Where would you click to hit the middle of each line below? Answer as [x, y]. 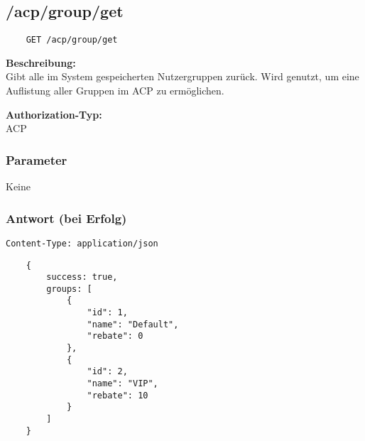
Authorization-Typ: [54, 114]
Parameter [37, 159]
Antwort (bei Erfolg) [66, 218]
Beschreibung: [41, 62]
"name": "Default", [133, 324]
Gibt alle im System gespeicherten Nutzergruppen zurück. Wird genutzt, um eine [182, 76]
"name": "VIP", [122, 384]
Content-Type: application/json [82, 243]
